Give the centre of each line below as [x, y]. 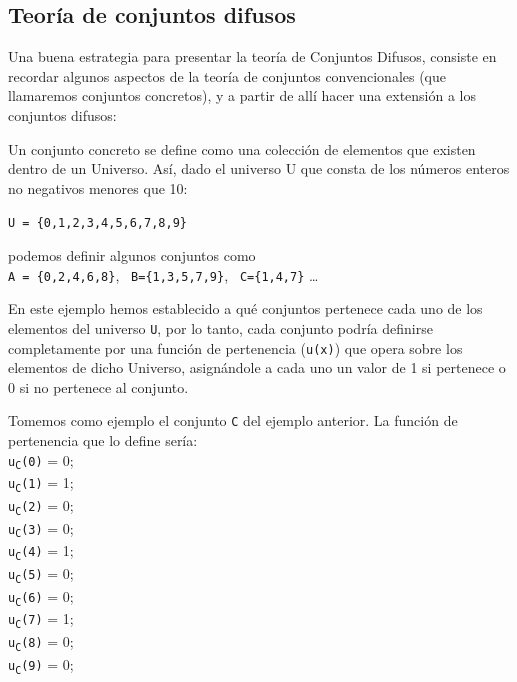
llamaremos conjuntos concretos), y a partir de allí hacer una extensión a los [242, 95]
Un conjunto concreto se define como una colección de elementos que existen [242, 148]
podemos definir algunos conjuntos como [132, 255]
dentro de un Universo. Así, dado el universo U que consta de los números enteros [259, 168]
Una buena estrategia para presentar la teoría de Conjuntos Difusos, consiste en [252, 56]
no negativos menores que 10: [98, 187]
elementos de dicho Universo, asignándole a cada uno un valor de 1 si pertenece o [257, 367]
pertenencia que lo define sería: [103, 440]
